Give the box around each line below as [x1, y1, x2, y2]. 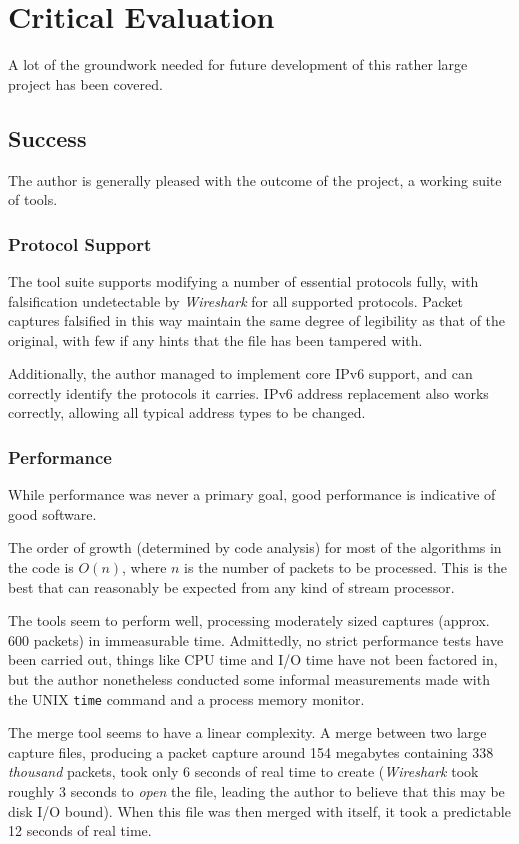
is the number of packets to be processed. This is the [184, 557, 507, 578]
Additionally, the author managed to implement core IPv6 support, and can [8, 363, 473, 384]
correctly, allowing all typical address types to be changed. [8, 402, 366, 423]
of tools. [8, 189, 58, 210]
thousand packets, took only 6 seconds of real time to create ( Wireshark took [8, 761, 479, 782]
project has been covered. [8, 73, 163, 94]
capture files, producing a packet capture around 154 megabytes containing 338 [8, 741, 494, 762]
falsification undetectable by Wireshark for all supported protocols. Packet [8, 290, 463, 311]
